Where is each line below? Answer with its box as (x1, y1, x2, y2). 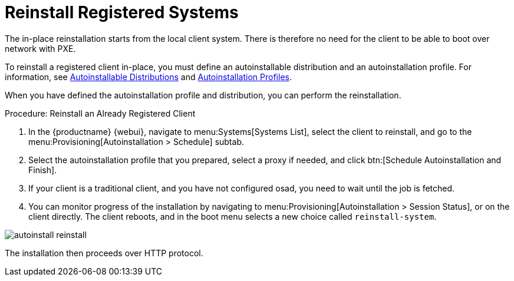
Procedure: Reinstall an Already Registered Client (5, 108, 196, 118)
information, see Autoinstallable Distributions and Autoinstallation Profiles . (5, 71, 292, 82)
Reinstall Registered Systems (5, 2, 239, 22)
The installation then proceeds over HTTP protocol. (5, 247, 203, 258)
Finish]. (28, 164, 57, 175)
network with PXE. (5, 43, 76, 54)
